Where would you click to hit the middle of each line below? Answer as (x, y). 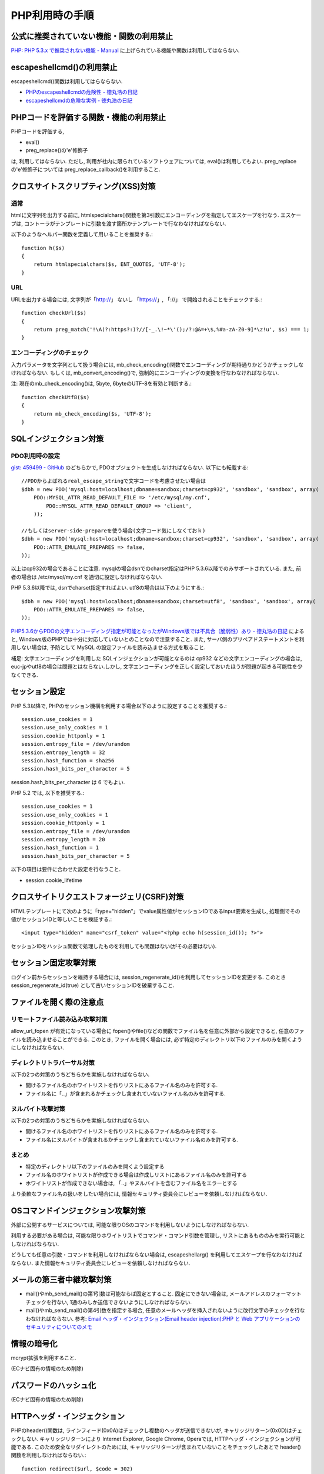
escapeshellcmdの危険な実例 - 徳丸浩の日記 (79, 100)
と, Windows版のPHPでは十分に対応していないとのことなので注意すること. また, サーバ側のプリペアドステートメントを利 (158, 639)
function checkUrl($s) (54, 313)
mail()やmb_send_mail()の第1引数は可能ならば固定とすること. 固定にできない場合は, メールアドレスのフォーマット (163, 1294)
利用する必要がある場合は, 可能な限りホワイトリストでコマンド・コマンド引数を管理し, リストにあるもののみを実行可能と (158, 1236)
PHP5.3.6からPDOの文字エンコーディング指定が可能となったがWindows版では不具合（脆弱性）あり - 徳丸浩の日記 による (158, 631)
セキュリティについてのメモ (59, 1327)
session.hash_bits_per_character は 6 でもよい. (68, 782)
